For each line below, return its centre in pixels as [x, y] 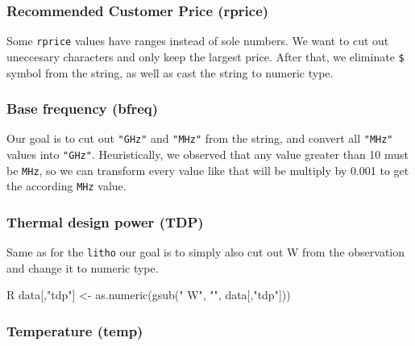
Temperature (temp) [75, 330]
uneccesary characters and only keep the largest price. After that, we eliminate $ [205, 56]
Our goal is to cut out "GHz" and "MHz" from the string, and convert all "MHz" [200, 138]
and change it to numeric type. [83, 267]
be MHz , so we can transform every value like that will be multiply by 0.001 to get [208, 170]
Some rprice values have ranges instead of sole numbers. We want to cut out [198, 41]
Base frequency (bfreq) [83, 108]
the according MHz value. [66, 186]
